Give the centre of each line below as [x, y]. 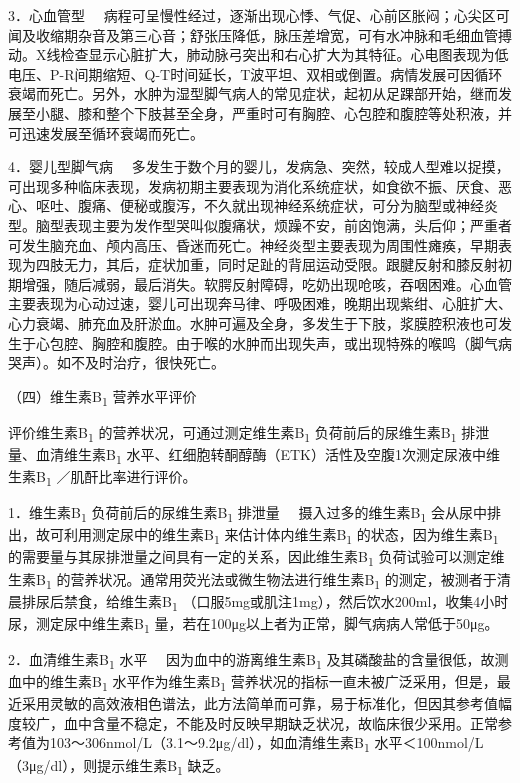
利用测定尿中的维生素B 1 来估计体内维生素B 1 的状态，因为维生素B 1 [281, 536]
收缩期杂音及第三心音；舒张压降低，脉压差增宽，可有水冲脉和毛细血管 [266, 34]
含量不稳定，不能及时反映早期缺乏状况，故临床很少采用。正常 [294, 722]
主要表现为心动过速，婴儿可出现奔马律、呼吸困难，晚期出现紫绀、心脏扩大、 [260, 303]
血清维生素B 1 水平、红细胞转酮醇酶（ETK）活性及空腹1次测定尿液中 [260, 455]
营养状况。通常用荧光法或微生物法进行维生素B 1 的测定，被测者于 [283, 580]
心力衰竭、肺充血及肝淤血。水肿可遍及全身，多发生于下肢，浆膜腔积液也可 [253, 322]
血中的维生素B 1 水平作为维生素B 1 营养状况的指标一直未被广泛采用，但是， [252, 682]
